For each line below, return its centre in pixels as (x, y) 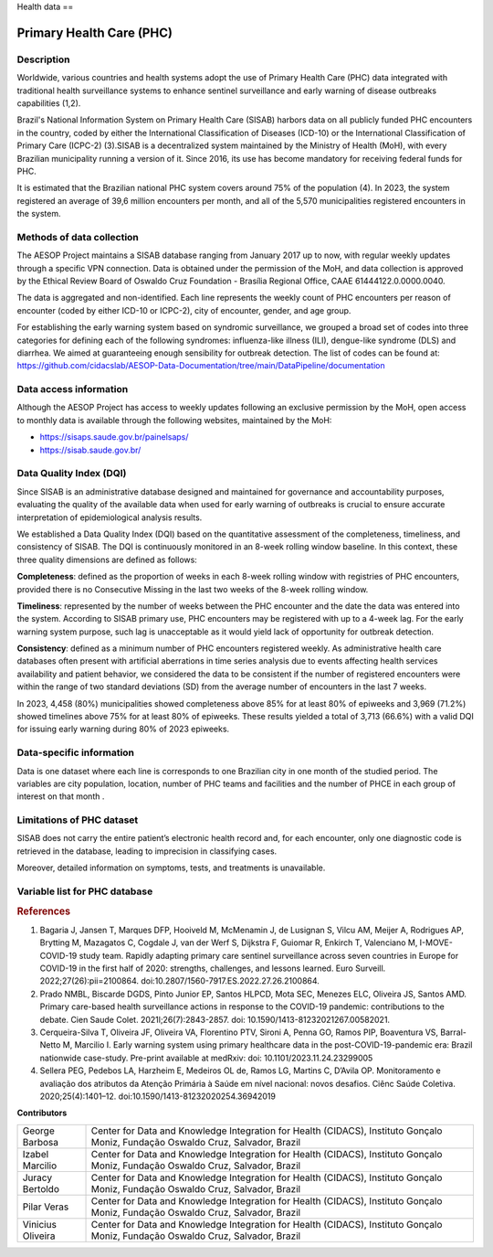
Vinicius (39, 1224)
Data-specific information (76, 752)
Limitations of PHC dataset (78, 820)
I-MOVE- (436, 943)
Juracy (37, 1177)
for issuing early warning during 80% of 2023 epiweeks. (123, 729)
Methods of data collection (78, 237)
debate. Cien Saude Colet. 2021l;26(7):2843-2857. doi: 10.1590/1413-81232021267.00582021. (215, 1019)
